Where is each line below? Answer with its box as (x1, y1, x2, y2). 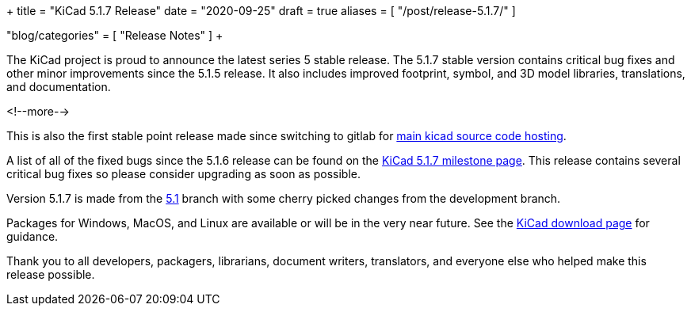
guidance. (6, 230, 59, 243)
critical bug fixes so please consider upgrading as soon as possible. (6, 167, 361, 181)
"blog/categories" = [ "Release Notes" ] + (6, 29, 223, 42)
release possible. (6, 268, 95, 281)
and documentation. (6, 80, 111, 93)
